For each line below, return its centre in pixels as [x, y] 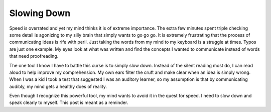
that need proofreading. [34, 56]
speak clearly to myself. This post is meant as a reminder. [69, 102]
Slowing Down [40, 13]
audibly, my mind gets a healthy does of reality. [58, 86]
